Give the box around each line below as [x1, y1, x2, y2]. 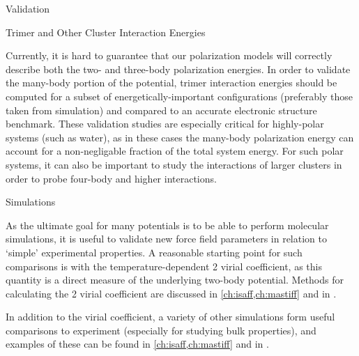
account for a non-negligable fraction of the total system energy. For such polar [6, 144, 344, 158]
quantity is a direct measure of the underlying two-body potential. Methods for [6, 272, 344, 287]
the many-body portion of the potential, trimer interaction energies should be [6, 75, 337, 90]
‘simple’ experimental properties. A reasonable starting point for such [6, 245, 303, 259]
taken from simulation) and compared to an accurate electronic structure [6, 102, 317, 117]
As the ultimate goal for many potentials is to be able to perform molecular [6, 217, 329, 232]
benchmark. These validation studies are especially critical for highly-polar [6, 116, 324, 131]
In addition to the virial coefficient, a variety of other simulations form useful [6, 309, 335, 324]
